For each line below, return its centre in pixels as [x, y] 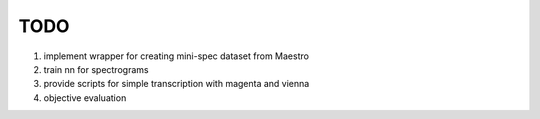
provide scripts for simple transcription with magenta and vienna [176, 84]
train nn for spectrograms [96, 69]
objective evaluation [85, 97]
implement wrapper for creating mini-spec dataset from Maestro [176, 56]
